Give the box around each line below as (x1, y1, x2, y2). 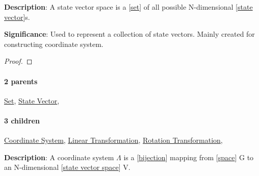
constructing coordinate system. (4, 38, 103, 49)
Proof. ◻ (4, 56, 33, 66)
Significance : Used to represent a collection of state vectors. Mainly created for (4, 29, 255, 39)
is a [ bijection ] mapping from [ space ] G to (123, 152, 254, 162)
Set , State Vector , (4, 95, 60, 106)
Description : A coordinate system (4, 152, 114, 162)
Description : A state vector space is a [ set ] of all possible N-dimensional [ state (4, 2, 253, 12)
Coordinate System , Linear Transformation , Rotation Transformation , (4, 135, 223, 145)
